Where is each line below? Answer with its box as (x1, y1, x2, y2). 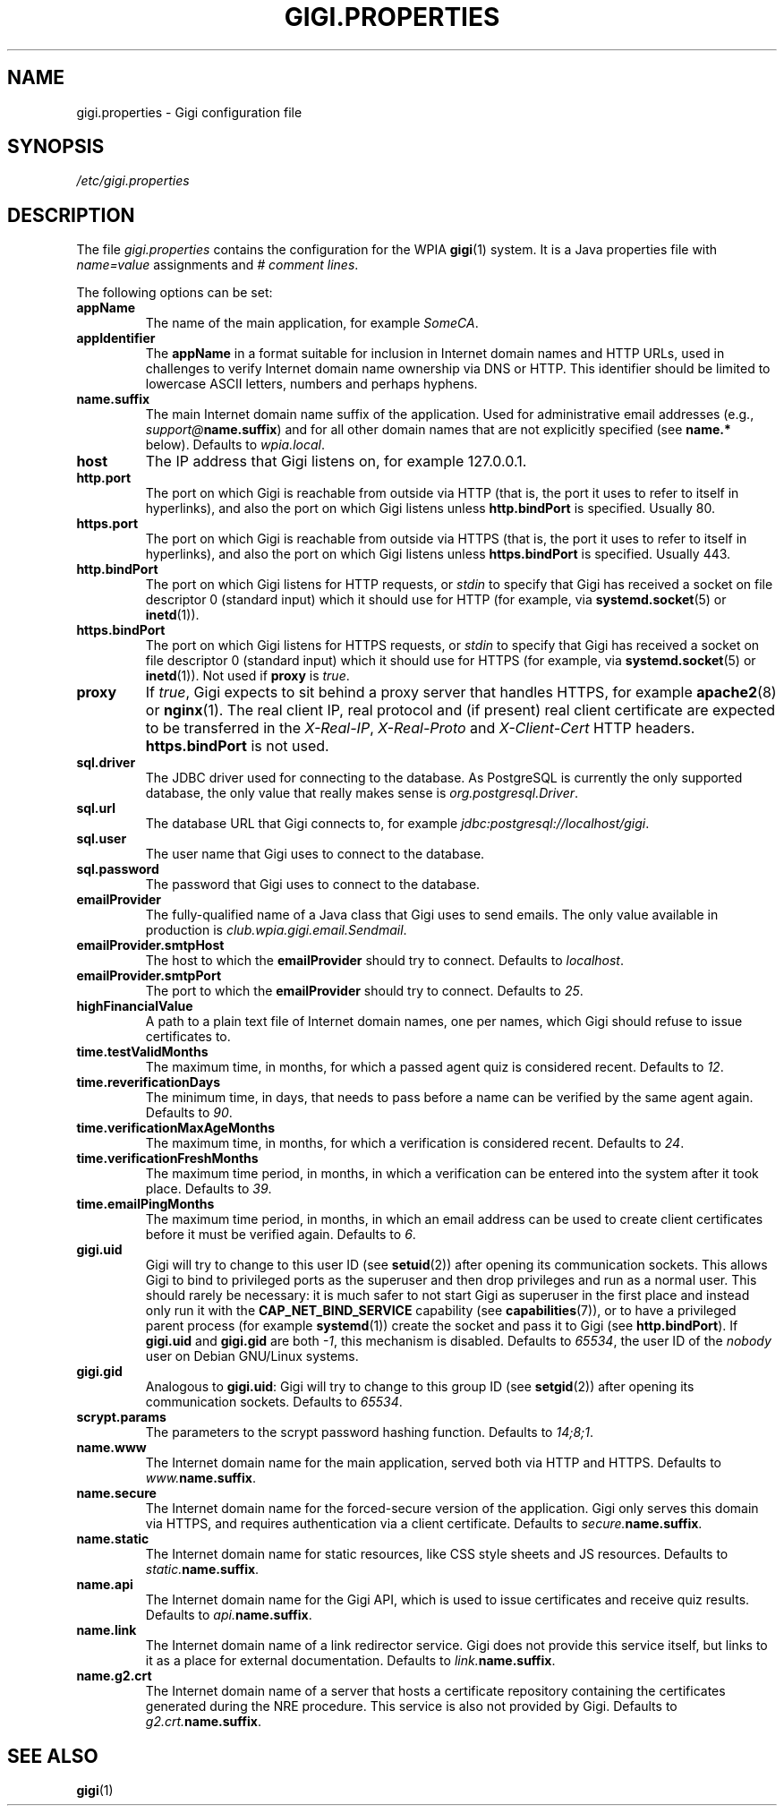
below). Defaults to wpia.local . (145, 437, 325, 453)
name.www (76, 1440, 147, 1456)
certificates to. (145, 1029, 231, 1045)
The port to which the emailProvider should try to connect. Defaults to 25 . (145, 983, 584, 999)
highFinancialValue (76, 998, 193, 1014)
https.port (76, 516, 139, 532)
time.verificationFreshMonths (76, 1150, 259, 1167)
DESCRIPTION (7, 203, 135, 227)
